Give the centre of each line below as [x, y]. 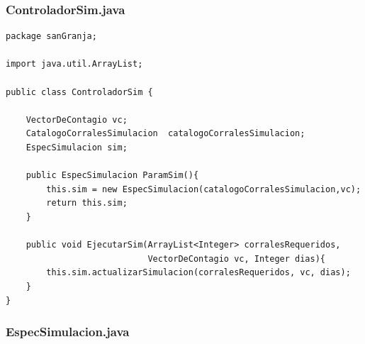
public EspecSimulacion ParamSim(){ [112, 176]
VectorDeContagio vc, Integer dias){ [237, 259]
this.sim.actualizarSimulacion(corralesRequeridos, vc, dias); [198, 273]
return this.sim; [87, 203]
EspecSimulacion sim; [77, 147]
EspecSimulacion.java [68, 332]
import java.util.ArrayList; [74, 64]
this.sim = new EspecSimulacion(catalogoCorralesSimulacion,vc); [204, 189]
